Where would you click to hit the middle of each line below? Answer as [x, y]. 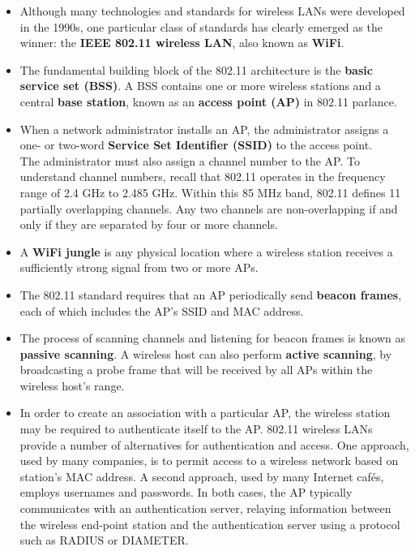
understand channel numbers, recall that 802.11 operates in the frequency [203, 176]
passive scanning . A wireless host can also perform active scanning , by [206, 353]
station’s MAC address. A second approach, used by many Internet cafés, [202, 476]
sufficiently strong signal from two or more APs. [139, 267]
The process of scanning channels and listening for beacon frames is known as [212, 338]
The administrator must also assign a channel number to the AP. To [190, 160]
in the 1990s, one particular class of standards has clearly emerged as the [201, 26]
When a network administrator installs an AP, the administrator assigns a [204, 129]
